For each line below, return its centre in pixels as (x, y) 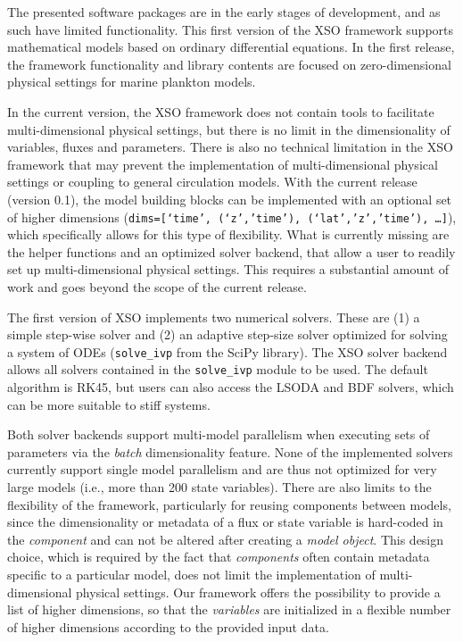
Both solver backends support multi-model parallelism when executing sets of (219, 434)
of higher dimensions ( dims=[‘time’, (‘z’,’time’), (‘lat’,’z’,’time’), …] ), (232, 217)
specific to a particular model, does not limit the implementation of (191, 574)
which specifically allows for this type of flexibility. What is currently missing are (228, 234)
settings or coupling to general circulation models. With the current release (212, 182)
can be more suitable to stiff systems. (109, 404)
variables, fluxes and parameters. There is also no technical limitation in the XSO (230, 147)
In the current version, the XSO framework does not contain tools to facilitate (221, 111)
